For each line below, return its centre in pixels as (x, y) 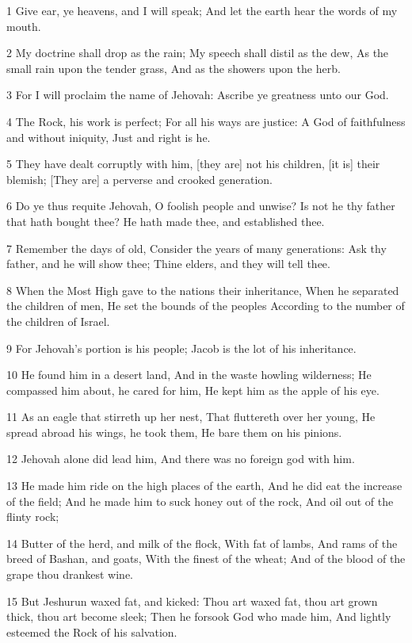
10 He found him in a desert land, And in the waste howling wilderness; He (189, 375)
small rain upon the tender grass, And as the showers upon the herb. (174, 68)
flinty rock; (33, 517)
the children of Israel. (58, 321)
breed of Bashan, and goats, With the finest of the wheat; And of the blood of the (206, 559)
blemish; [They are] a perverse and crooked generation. (139, 179)
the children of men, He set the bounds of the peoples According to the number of (206, 306)
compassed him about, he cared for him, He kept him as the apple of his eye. (193, 390)
